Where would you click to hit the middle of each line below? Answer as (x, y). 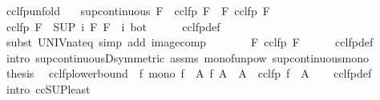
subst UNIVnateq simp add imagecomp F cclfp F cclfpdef (190, 42)
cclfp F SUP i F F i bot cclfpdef (113, 26)
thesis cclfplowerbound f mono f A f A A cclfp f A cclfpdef (189, 73)
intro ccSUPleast (48, 88)
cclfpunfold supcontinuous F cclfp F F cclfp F (138, 10)
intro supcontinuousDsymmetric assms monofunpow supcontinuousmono (188, 57)
